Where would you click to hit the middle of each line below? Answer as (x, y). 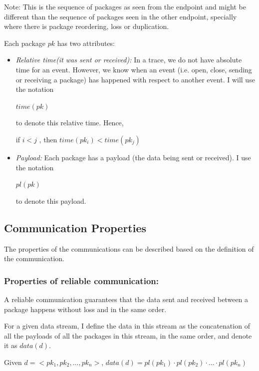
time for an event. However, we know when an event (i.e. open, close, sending (134, 69)
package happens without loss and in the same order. (85, 309)
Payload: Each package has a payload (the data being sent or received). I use (133, 157)
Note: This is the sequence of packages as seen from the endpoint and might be (125, 6)
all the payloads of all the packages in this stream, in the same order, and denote (128, 335)
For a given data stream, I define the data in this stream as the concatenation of (127, 326)
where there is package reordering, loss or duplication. (87, 26)
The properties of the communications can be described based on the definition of (129, 248)
